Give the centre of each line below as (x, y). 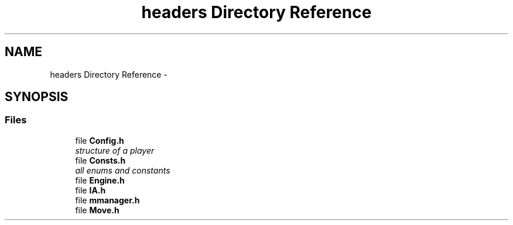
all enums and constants (123, 170)
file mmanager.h (107, 200)
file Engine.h (100, 180)
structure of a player (115, 150)
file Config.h (100, 140)
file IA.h (90, 190)
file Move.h (97, 210)
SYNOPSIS (37, 97)
